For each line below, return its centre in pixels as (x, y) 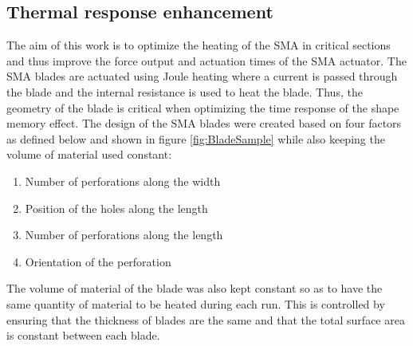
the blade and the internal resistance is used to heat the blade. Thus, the (185, 91)
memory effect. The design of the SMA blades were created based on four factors (204, 123)
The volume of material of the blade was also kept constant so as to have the (195, 288)
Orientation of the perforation (98, 261)
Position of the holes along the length (116, 208)
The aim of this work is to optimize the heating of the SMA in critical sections (199, 45)
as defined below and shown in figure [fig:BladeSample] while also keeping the (196, 138)
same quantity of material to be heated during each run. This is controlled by (196, 303)
